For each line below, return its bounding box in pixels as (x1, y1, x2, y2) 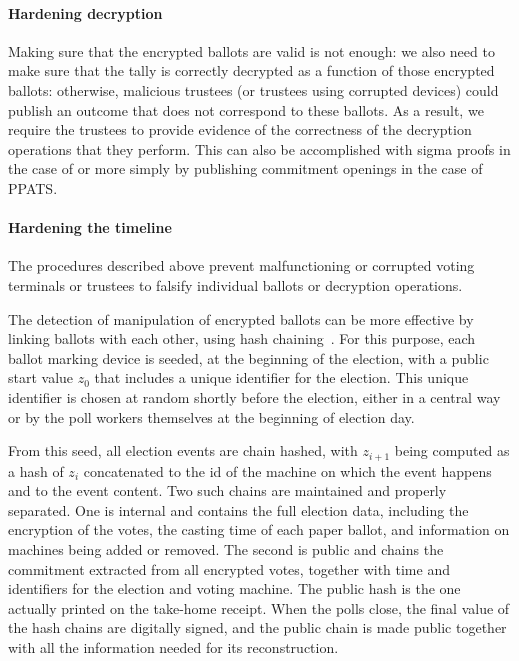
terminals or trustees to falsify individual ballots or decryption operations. (8, 274, 463, 295)
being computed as (394, 440, 510, 461)
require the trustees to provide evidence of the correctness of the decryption (8, 119, 472, 140)
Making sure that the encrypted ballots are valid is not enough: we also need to (8, 40, 495, 61)
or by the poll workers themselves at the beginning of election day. (8, 406, 415, 427)
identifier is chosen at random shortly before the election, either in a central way (8, 386, 501, 407)
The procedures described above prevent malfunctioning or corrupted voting (8, 255, 475, 276)
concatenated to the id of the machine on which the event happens (83, 460, 492, 481)
